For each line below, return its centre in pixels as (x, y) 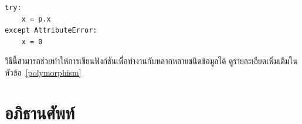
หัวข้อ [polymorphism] (43, 72)
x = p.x (36, 19)
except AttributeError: (51, 31)
